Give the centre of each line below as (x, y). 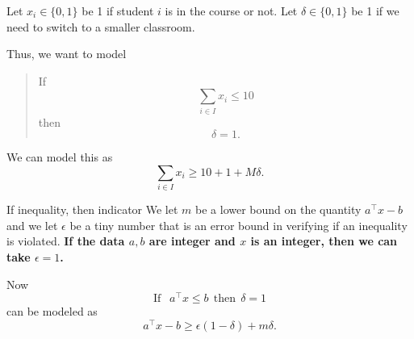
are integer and (192, 241)
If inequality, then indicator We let (92, 209)
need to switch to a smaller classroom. (101, 26)
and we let (32, 225)
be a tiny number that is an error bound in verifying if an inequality (238, 225)
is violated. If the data (66, 241)
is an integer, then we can (324, 241)
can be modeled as (52, 311)
